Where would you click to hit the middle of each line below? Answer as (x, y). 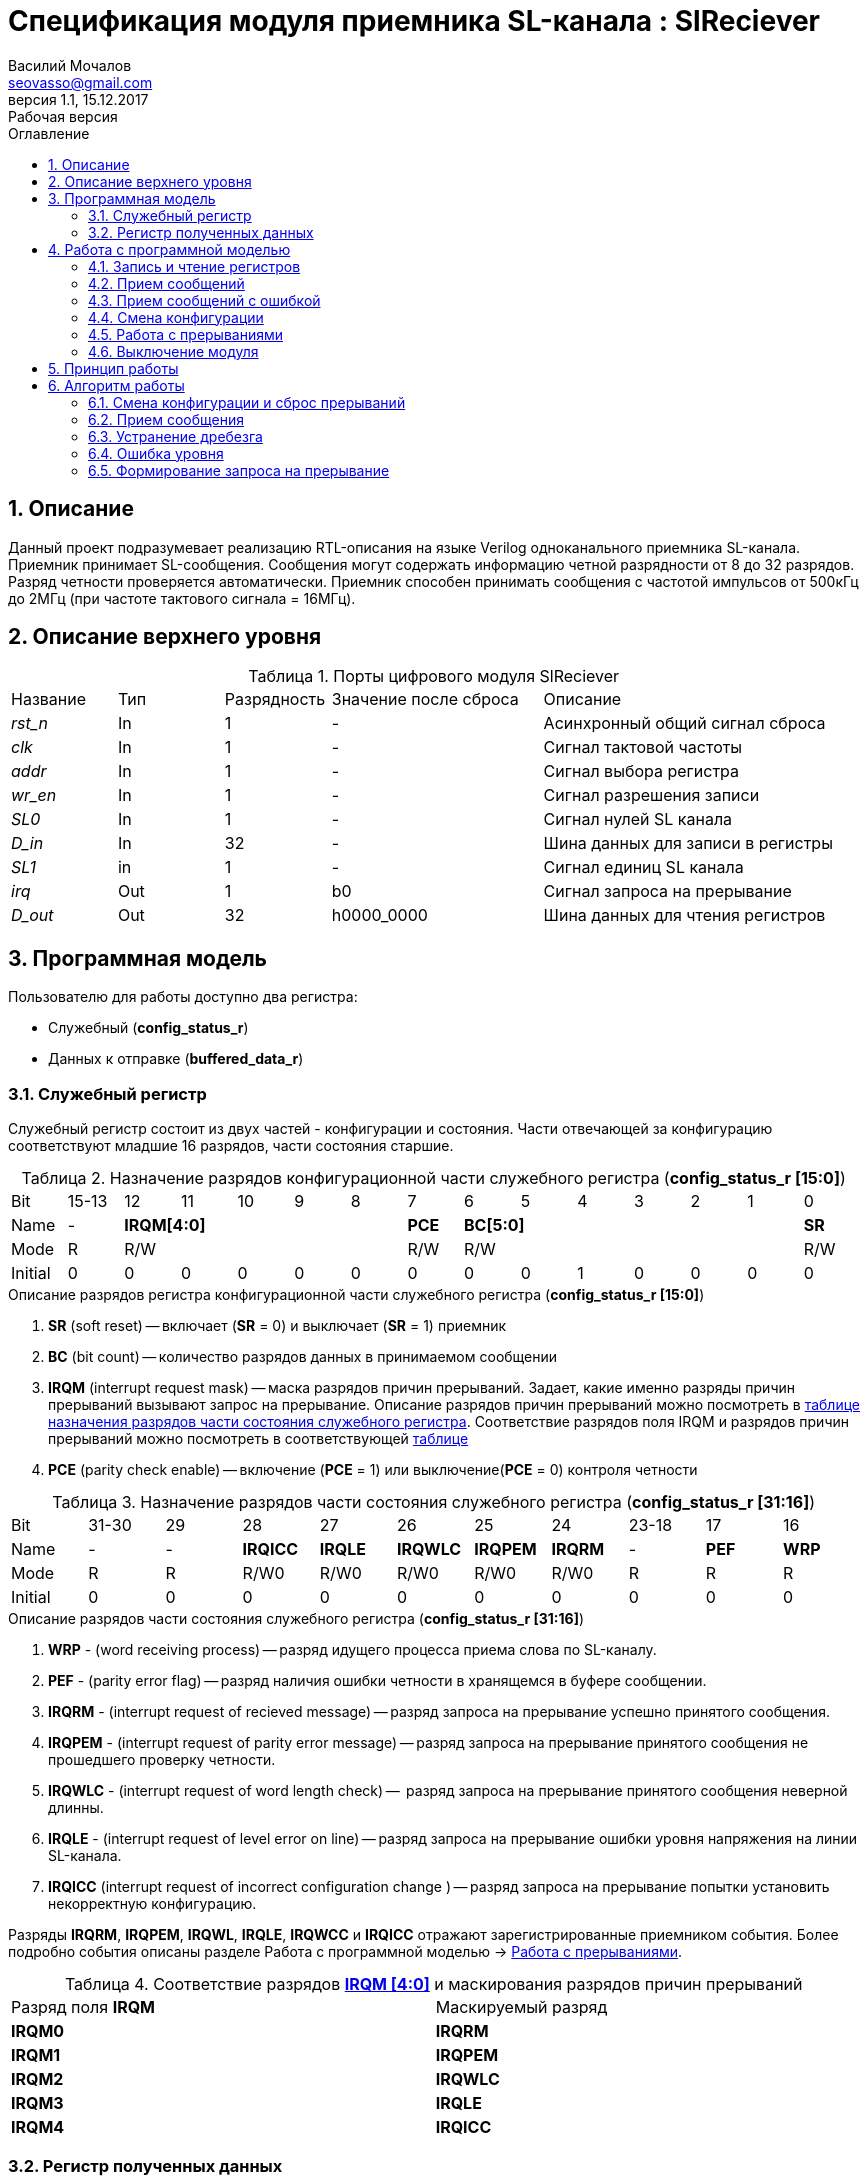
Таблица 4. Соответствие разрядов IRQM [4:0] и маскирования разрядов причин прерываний (433, 1984)
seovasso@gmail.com (80, 82)
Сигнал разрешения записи (651, 795)
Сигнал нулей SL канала (638, 819)
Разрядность (275, 699)
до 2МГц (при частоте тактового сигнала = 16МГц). (182, 598)
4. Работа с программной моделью (169, 249)
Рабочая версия (63, 116)
